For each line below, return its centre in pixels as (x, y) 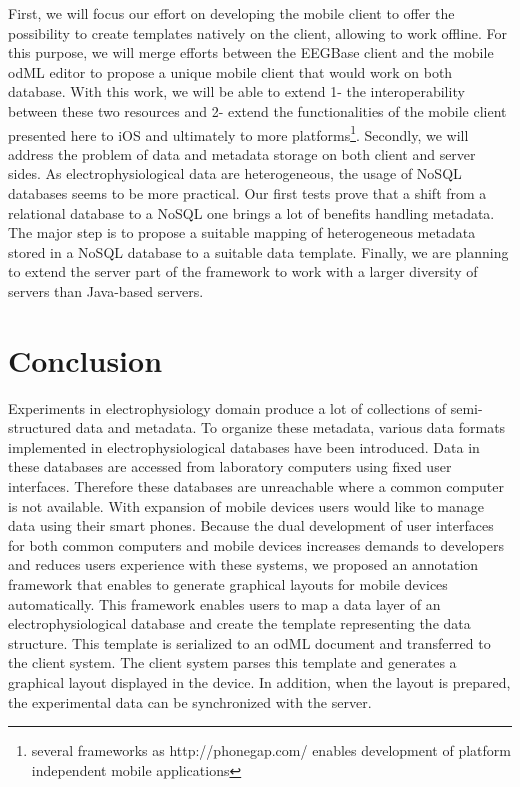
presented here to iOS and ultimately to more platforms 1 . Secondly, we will (238, 133)
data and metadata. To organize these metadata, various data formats (290, 427)
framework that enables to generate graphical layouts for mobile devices (228, 584)
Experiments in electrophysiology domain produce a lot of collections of (227, 407)
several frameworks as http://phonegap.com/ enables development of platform (271, 750)
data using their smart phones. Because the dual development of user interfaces (251, 525)
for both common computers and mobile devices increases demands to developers (256, 544)
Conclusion (85, 359)
